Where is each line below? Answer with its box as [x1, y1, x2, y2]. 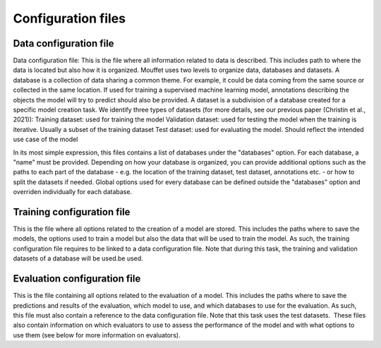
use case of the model [13, 135, 78, 144]
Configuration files [13, 11, 126, 26]
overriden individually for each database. [13, 188, 133, 196]
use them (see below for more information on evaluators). [13, 330, 181, 339]
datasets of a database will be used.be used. [13, 254, 144, 263]
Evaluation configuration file [13, 272, 141, 285]
